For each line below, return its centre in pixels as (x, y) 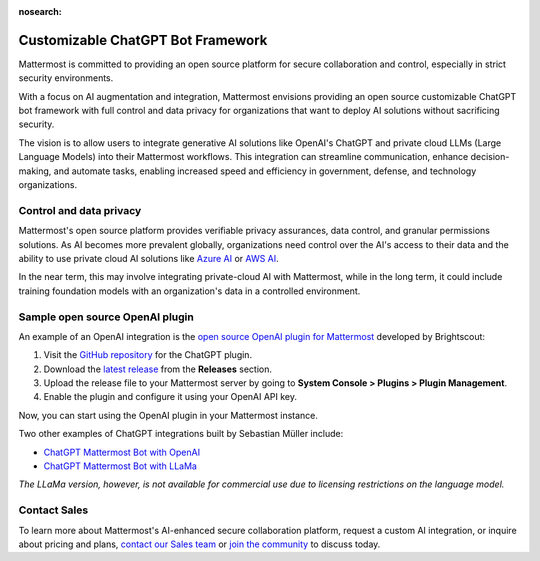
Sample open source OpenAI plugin (106, 317)
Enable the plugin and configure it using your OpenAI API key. (170, 397)
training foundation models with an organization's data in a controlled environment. (189, 291)
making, (35, 171)
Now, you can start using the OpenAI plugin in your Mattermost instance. (168, 415)
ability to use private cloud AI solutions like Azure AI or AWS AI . (148, 258)
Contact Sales (53, 510)
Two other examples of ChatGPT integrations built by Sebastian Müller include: (181, 434)
